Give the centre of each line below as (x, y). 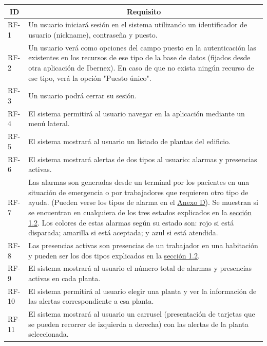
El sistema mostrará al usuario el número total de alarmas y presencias (140, 268)
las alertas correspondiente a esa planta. (91, 301)
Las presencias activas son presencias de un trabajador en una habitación (143, 245)
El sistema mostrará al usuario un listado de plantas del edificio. (130, 141)
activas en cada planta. (64, 278)
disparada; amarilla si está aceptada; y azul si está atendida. (123, 232)
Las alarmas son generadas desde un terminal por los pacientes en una (139, 182)
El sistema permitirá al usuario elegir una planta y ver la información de (142, 291)
